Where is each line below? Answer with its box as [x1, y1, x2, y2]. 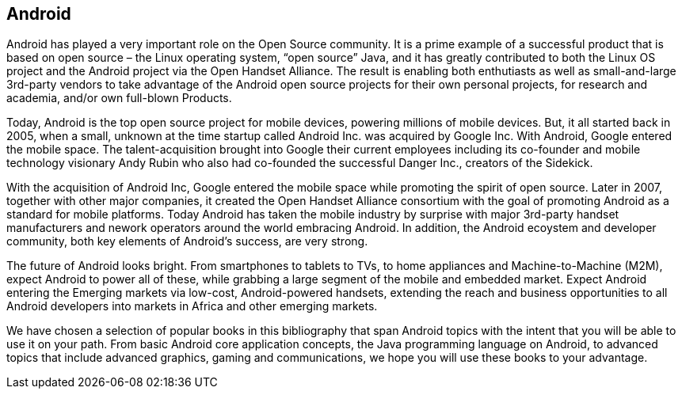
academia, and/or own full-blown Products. [6, 91, 232, 105]
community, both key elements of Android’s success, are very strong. [6, 234, 368, 249]
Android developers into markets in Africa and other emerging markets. [6, 299, 378, 313]
